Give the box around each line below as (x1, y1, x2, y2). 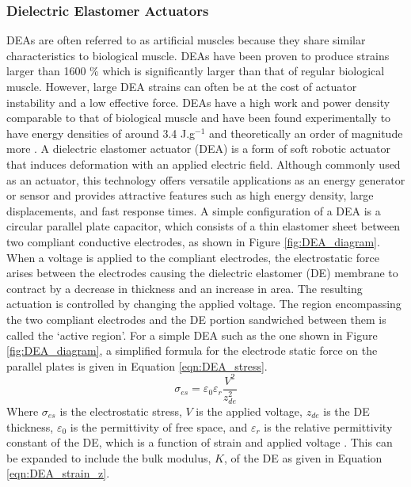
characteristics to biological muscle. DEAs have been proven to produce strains (6, 47, 390, 63)
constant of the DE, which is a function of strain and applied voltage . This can (6, 434, 393, 451)
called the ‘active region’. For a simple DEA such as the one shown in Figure (6, 326, 378, 343)
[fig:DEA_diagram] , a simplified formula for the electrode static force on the (6, 342, 378, 359)
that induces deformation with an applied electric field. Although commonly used (6, 155, 401, 172)
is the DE (323, 402, 370, 419)
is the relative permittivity (264, 418, 393, 435)
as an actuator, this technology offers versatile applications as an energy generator (6, 171, 405, 188)
